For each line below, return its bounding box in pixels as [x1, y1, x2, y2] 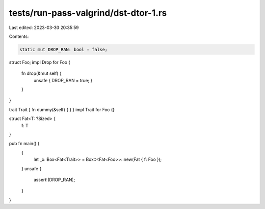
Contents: [9, 33, 29, 39]
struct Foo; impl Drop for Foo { [9, 59, 71, 65]
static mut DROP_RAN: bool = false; [19, 47, 108, 52]
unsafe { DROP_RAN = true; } [33, 77, 93, 83]
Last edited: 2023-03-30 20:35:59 [9, 25, 79, 30]
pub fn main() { [9, 141, 40, 147]
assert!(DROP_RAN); [33, 177, 76, 182]
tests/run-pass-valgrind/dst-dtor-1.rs [9, 7, 167, 18]
